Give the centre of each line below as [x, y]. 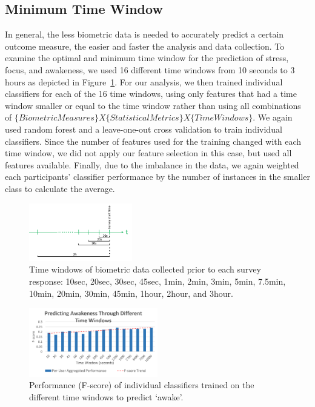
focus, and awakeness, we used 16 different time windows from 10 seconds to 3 [150, 69]
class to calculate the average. [60, 188]
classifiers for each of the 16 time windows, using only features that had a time [151, 94]
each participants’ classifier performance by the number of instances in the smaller [157, 177]
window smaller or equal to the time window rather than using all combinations [153, 105]
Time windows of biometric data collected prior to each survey [145, 269]
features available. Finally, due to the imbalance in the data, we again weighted [152, 164]
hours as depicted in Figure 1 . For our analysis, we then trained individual [144, 81]
